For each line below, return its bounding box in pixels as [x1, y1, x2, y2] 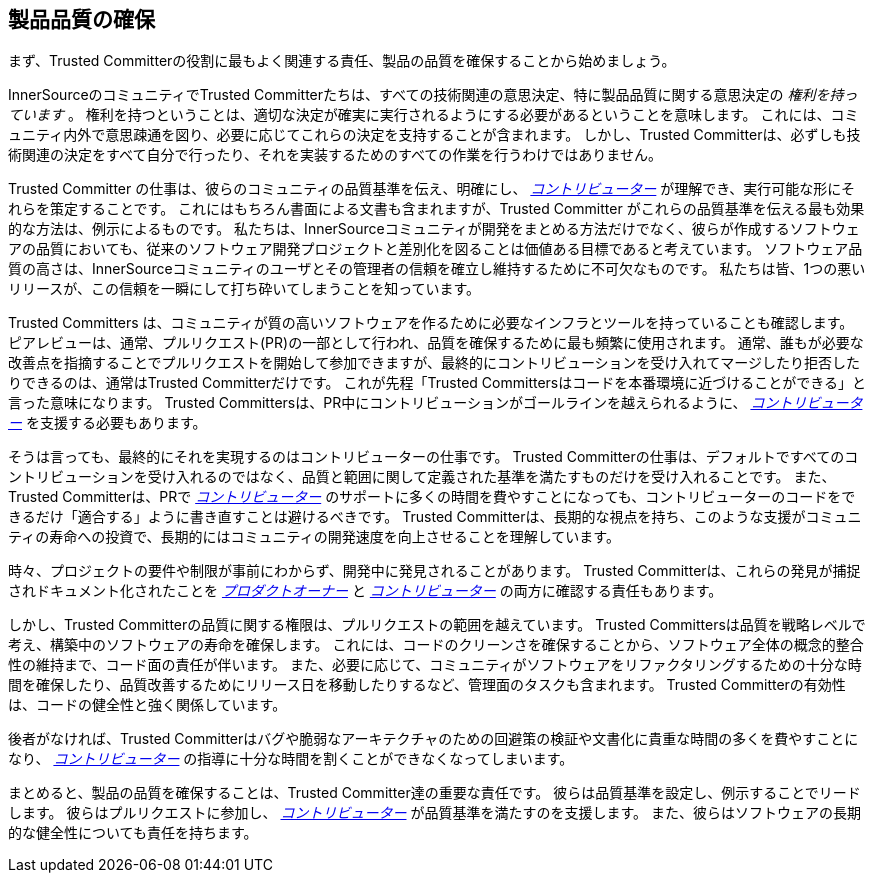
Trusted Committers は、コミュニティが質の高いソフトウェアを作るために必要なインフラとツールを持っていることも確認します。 [8, 314, 854, 332]
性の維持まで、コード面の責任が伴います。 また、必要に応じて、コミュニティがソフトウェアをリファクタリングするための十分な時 [8, 656, 862, 674]
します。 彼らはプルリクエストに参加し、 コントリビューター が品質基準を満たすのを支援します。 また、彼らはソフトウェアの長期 [8, 804, 861, 822]
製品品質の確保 [8, 7, 155, 32]
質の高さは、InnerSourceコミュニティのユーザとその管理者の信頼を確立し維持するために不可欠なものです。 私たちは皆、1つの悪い [8, 260, 866, 278]
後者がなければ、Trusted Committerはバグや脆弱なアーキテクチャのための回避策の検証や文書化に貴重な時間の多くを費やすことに [8, 730, 859, 748]
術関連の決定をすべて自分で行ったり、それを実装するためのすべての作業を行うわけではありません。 [8, 146, 662, 164]
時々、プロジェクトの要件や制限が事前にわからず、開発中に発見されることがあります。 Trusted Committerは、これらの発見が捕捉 [8, 562, 861, 580]
